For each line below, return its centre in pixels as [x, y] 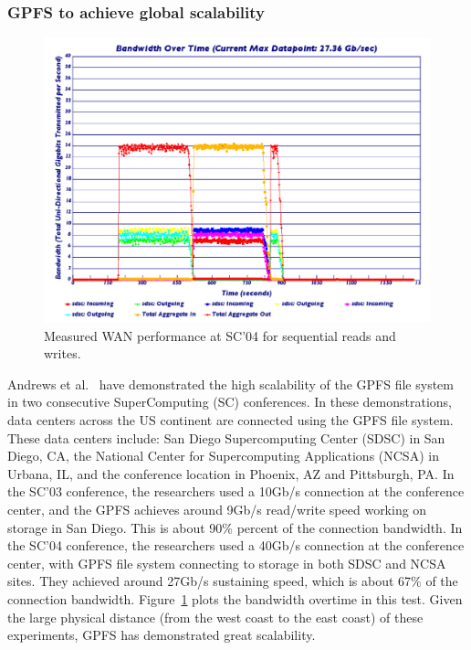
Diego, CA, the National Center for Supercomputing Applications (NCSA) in [223, 456]
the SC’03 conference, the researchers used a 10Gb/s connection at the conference [236, 491]
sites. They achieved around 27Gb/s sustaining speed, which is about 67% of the [233, 581]
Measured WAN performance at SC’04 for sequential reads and [220, 335]
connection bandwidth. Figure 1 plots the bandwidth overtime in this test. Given [235, 598]
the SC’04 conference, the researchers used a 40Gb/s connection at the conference [236, 545]
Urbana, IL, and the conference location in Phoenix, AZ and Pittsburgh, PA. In [231, 473]
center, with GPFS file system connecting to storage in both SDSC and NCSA [227, 563]
